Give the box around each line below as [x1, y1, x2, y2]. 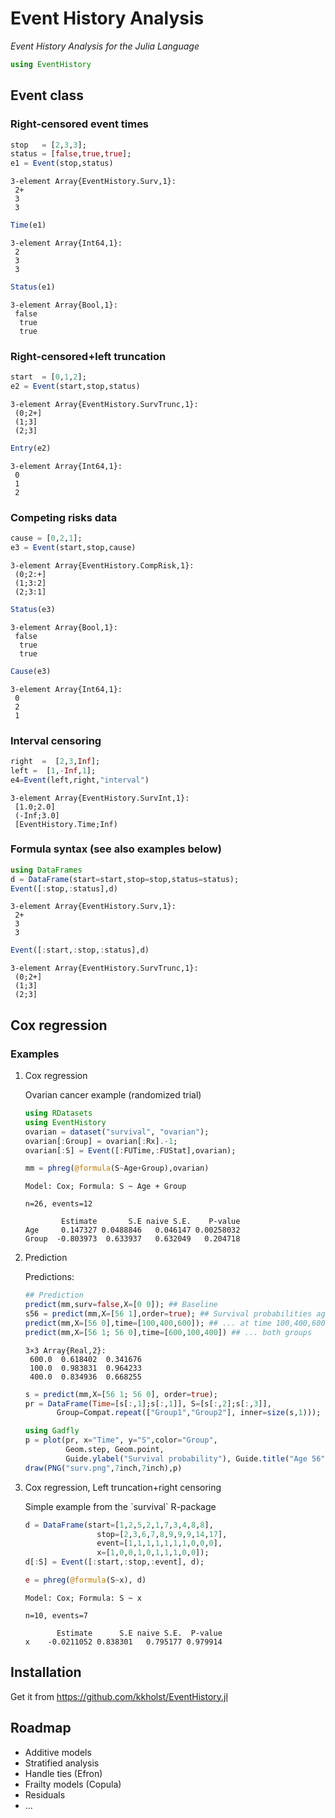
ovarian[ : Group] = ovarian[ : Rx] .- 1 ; [24, 1136, 178, 1146]
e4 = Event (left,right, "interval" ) [10, 775, 150, 785]
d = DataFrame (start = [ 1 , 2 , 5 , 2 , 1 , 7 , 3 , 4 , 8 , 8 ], [24, 1520, 214, 1530]
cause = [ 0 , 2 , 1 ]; [10, 533, 83, 544]
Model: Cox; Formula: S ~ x [24, 1593, 142, 1603]
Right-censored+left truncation [10, 349, 167, 363]
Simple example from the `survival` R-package [24, 1500, 217, 1512]
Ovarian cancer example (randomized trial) [24, 1089, 202, 1101]
